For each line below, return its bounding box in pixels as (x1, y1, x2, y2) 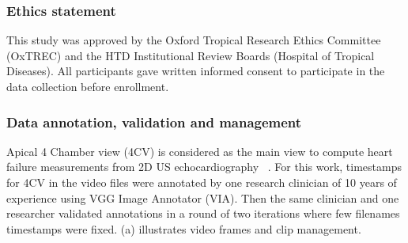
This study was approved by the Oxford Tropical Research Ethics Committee (6, 32, 381, 48)
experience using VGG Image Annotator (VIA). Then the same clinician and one (6, 189, 399, 206)
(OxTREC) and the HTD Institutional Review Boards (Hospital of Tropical (6, 47, 375, 63)
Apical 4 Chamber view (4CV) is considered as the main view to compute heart (6, 142, 393, 159)
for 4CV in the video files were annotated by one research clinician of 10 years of (6, 174, 397, 190)
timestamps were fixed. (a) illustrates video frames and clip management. (6, 220, 361, 237)
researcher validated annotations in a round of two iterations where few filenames (6, 205, 400, 222)
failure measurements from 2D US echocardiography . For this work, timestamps (6, 158, 402, 175)
